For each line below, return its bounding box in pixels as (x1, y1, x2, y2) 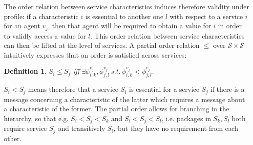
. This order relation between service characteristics (90, 30, 245, 41)
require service (4, 123, 47, 133)
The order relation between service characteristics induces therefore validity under (4, 1, 249, 11)
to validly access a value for (4, 30, 86, 41)
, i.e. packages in (161, 113, 211, 123)
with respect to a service (169, 11, 243, 21)
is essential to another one (85, 11, 164, 21)
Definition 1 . (4, 66, 47, 76)
